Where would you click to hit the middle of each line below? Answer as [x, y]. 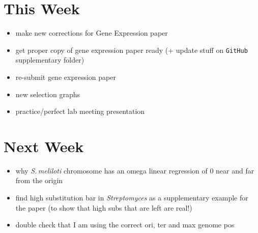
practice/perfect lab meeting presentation [80, 111]
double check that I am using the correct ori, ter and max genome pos [125, 225]
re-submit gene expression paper [66, 77]
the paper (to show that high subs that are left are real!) [104, 207]
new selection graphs [48, 94]
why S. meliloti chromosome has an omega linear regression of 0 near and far [135, 170]
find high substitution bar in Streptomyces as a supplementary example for [132, 198]
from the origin [39, 180]
